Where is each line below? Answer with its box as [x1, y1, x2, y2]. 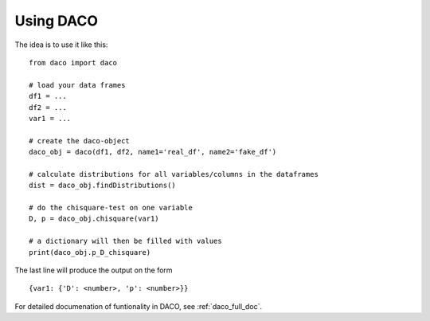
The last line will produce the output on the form [14, 265, 173, 275]
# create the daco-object [29, 136, 131, 145]
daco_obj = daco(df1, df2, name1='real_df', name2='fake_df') [29, 147, 277, 157]
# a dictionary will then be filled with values [29, 237, 222, 246]
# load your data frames [29, 80, 126, 89]
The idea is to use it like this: [14, 40, 108, 49]
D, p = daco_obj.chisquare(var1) [29, 214, 159, 223]
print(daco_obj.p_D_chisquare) [29, 248, 151, 256]
